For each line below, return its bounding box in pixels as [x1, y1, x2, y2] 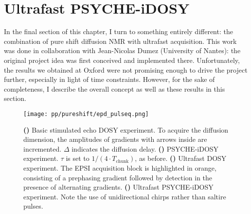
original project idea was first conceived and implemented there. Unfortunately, [4, 55, 240, 65]
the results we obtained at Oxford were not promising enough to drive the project [4, 64, 248, 75]
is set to [66, 153, 90, 163]
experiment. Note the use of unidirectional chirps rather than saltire [23, 191, 226, 201]
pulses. [23, 201, 43, 211]
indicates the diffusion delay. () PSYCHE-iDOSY [72, 143, 219, 154]
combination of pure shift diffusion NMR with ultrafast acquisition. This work [4, 36, 237, 46]
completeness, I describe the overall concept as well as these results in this [4, 83, 225, 94]
